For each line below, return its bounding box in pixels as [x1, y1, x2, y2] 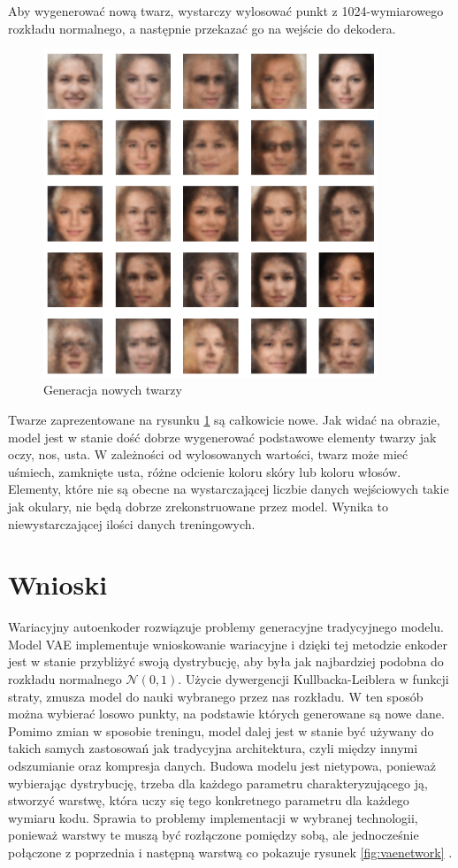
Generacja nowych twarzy [43, 380, 182, 399]
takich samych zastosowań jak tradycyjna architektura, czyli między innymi [8, 739, 418, 757]
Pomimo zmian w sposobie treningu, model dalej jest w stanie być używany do [8, 721, 434, 740]
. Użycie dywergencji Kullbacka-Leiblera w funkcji [178, 670, 449, 688]
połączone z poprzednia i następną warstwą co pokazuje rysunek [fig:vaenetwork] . [8, 843, 453, 861]
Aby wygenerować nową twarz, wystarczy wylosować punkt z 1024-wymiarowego [8, 2, 444, 19]
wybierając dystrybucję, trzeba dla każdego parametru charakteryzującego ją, [8, 773, 428, 792]
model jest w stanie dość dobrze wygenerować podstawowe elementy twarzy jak [8, 427, 437, 446]
